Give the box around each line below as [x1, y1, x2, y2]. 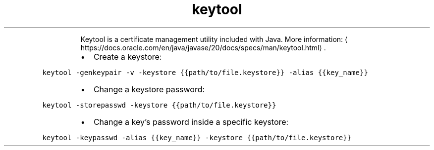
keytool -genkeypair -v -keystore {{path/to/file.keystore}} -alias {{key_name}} [42, 68, 368, 76]
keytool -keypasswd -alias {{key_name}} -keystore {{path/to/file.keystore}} [42, 133, 352, 142]
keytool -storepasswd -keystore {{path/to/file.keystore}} [42, 101, 276, 109]
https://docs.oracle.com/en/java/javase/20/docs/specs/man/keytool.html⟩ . [80, 43, 326, 52]
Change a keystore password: [93, 84, 205, 94]
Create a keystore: [93, 51, 162, 62]
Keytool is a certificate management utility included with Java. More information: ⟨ [80, 35, 348, 43]
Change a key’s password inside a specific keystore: [93, 116, 289, 127]
